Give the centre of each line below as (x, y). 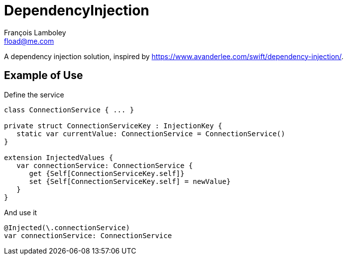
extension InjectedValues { (59, 157)
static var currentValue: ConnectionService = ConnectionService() (151, 133)
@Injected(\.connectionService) (67, 227)
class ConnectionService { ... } (69, 110)
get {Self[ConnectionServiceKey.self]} (107, 173)
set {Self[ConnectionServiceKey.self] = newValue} (130, 181)
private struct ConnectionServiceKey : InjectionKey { (113, 126)
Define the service (34, 94)
